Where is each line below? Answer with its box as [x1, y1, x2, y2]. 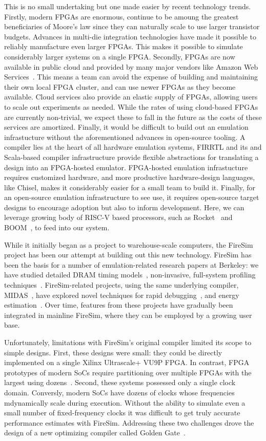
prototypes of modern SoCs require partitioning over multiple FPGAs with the [4, 367, 252, 377]
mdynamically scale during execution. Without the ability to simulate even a [4, 397, 245, 408]
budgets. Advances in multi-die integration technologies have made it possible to [4, 31, 256, 42]
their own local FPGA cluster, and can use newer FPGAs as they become [4, 81, 236, 92]
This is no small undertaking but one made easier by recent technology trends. [4, 1, 251, 11]
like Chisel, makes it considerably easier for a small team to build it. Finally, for [4, 182, 255, 192]
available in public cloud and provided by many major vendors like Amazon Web [4, 61, 258, 72]
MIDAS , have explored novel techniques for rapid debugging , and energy [4, 289, 239, 300]
